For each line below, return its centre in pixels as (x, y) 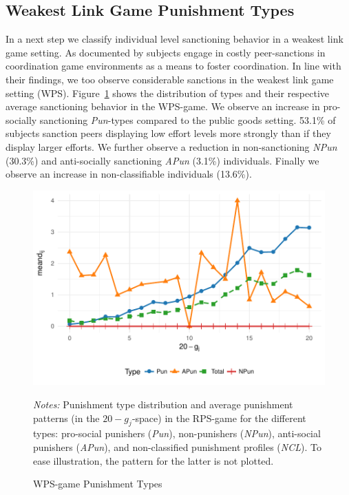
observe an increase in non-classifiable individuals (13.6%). (129, 174)
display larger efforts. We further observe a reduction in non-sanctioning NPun (171, 146)
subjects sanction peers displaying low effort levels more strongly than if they (168, 133)
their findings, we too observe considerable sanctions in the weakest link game (170, 79)
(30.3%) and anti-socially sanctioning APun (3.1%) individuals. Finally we (162, 160)
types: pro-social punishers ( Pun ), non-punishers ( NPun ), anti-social (177, 433)
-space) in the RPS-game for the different (219, 418)
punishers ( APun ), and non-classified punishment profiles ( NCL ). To (177, 446)
